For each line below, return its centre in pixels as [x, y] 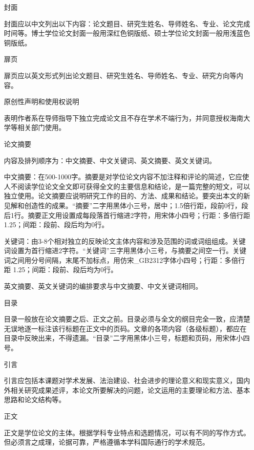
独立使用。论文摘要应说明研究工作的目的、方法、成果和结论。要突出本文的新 [127, 196]
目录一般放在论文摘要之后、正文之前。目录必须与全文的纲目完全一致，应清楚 [127, 319]
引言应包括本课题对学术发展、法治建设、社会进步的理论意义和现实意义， [120, 380]
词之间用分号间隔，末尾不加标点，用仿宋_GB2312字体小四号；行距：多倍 [121, 260]
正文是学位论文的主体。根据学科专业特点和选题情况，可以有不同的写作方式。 [127, 432]
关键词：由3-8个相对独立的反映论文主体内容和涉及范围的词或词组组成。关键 [125, 241]
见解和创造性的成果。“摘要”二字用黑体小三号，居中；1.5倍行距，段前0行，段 [126, 205]
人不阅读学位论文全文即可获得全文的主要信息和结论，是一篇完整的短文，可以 [127, 186]
